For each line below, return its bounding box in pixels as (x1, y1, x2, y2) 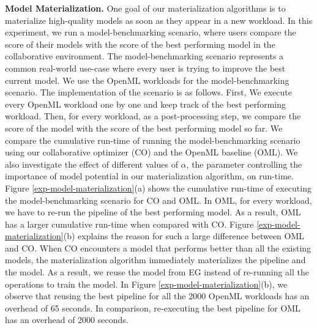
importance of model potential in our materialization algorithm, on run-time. (5, 170, 294, 182)
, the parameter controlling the (186, 157, 302, 170)
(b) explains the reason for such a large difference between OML (63, 229, 305, 242)
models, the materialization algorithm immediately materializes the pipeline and (5, 253, 306, 266)
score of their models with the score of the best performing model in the (5, 37, 275, 50)
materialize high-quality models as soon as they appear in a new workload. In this (5, 13, 313, 26)
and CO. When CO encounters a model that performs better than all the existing (5, 241, 311, 254)
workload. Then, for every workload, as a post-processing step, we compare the (5, 110, 301, 122)
